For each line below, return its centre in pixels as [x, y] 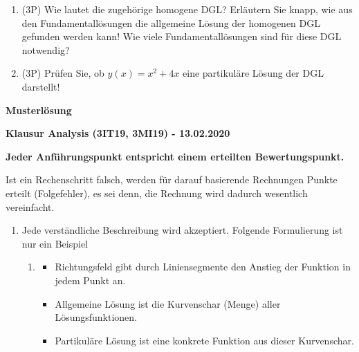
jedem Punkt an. [90, 280]
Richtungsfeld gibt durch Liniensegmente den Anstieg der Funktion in [203, 267]
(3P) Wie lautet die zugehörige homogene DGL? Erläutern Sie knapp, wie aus [187, 9]
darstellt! [41, 86]
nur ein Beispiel [55, 243]
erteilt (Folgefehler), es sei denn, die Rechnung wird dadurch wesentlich [157, 193]
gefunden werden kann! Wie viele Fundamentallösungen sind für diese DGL [182, 36]
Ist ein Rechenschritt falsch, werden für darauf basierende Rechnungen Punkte [172, 179]
